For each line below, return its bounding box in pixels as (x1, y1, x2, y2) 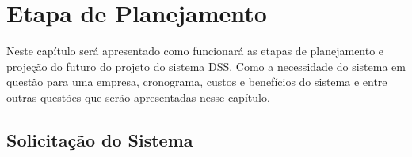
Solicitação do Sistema (6, 127, 193, 151)
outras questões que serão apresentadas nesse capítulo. (6, 88, 270, 105)
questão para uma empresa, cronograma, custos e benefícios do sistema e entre (6, 73, 387, 90)
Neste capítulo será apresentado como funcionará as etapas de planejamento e (6, 43, 384, 59)
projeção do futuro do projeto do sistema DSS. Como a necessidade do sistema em (6, 58, 406, 74)
